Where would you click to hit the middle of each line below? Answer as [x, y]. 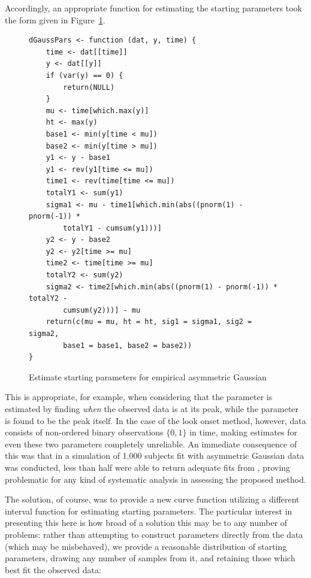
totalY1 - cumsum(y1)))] [112, 228]
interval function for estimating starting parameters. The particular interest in [149, 511]
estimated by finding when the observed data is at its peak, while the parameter [152, 408]
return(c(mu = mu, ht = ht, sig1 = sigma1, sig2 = [149, 322]
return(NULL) [89, 87]
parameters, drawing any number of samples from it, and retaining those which [150, 558]
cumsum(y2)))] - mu [102, 310]
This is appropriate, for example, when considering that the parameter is [139, 397]
